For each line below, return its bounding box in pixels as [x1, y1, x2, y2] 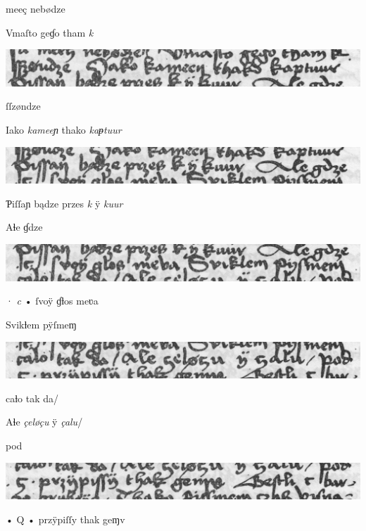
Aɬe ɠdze [6, 219, 43, 234]
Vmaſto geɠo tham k [6, 25, 94, 39]
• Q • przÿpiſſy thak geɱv [6, 511, 125, 526]
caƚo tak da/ [6, 390, 59, 405]
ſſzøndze [6, 98, 41, 113]
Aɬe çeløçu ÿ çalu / [6, 414, 83, 429]
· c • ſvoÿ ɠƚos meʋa [6, 293, 99, 308]
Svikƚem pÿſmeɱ [6, 316, 77, 331]
